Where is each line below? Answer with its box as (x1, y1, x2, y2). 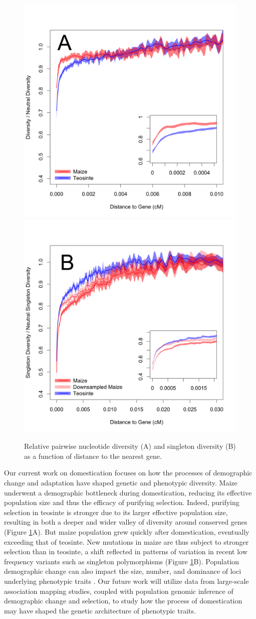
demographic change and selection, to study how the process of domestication (4, 595, 242, 606)
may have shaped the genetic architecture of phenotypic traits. (4, 605, 196, 615)
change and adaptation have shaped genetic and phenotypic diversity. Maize (4, 477, 237, 487)
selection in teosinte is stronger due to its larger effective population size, (4, 507, 228, 517)
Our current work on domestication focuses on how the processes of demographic (4, 467, 252, 478)
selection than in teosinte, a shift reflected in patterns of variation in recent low (4, 546, 247, 557)
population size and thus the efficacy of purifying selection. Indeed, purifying (4, 497, 239, 508)
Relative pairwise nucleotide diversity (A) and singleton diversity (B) (24, 441, 236, 451)
